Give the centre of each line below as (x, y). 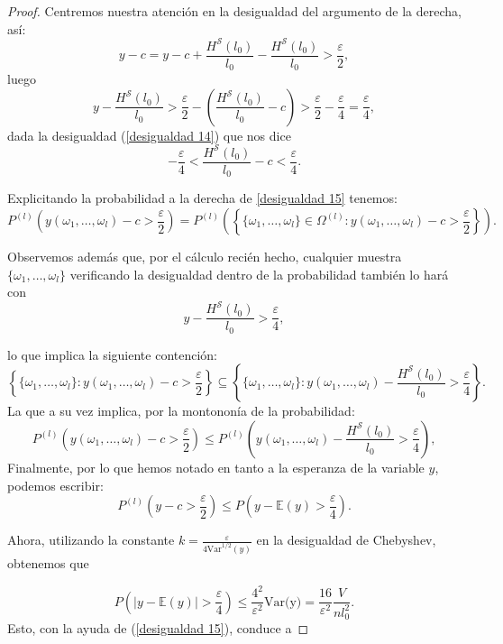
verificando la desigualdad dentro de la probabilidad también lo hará (259, 274)
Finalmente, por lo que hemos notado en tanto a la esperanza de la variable (216, 467)
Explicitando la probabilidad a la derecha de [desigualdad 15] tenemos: (202, 198)
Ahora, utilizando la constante (91, 540)
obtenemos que (48, 563)
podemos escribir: (55, 485)
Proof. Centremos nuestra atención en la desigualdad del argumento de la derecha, (234, 11)
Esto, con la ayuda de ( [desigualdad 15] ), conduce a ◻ (158, 628)
